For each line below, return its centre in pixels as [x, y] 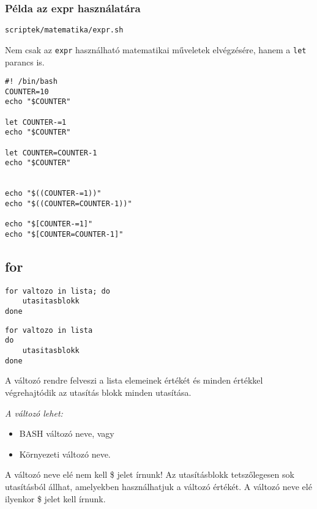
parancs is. [25, 61]
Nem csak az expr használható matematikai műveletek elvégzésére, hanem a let [156, 49]
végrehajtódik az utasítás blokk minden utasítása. [98, 392]
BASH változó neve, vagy [67, 433]
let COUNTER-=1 [36, 122]
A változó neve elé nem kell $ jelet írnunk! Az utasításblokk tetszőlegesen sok [150, 474]
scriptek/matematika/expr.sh [64, 30]
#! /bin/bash [31, 82]
